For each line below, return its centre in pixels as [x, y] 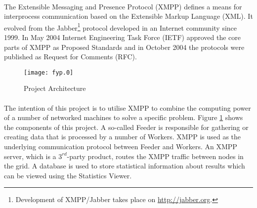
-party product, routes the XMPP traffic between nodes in [155, 156]
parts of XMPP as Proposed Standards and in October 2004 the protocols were [124, 47]
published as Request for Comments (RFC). [70, 57]
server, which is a [30, 156]
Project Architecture [55, 88]
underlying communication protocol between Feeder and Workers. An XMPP [121, 146]
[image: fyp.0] [49, 72]
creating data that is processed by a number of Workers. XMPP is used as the [123, 137]
